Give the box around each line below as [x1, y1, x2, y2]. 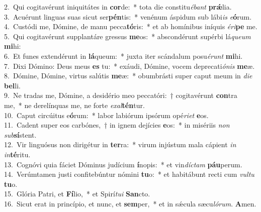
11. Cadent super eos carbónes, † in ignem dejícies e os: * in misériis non [4, 120, 230, 130]
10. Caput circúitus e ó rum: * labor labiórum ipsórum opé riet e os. [4, 110, 209, 120]
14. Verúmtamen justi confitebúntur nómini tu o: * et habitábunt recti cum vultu [4, 169, 254, 179]
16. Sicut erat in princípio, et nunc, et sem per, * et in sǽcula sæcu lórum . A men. [4, 198, 256, 208]
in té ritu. [4, 149, 31, 159]
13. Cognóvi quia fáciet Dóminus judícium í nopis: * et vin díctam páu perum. [4, 159, 242, 169]
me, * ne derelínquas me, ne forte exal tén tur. [4, 99, 145, 110]
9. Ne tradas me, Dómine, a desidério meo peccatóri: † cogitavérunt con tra [4, 90, 237, 100]
